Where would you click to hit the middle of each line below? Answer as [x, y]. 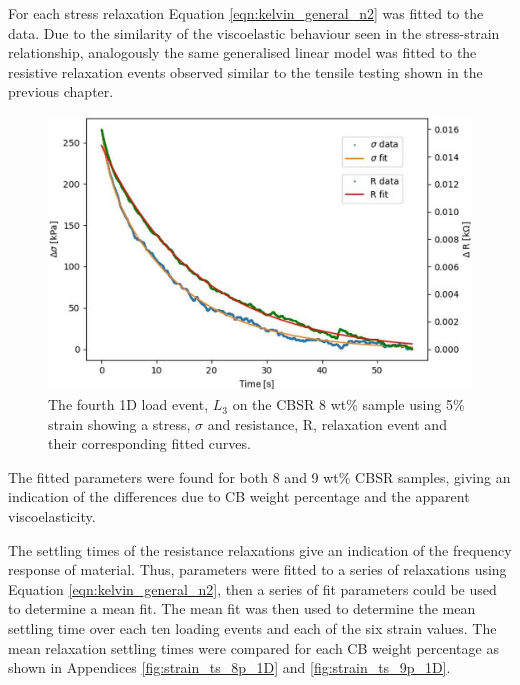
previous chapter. [61, 91]
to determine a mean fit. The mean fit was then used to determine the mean [242, 608]
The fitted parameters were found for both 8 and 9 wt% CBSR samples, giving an [259, 476]
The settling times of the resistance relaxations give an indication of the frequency [260, 549]
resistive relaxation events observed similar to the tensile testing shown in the [245, 71]
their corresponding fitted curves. [149, 443]
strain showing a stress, [119, 423]
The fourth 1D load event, [128, 404]
